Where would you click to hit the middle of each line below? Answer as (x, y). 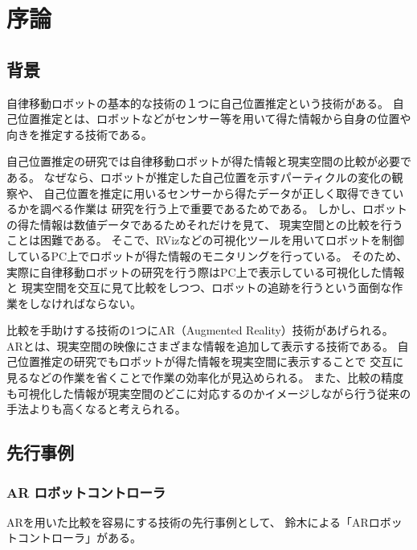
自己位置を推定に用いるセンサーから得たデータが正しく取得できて (218, 193)
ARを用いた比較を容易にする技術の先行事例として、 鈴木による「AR (188, 521)
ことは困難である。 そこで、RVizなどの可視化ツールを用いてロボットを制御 (205, 240)
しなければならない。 (85, 303)
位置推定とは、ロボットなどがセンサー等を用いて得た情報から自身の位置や (214, 119)
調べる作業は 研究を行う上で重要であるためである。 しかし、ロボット (224, 209)
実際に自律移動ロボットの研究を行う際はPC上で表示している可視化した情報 (206, 271)
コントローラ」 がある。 (79, 538)
